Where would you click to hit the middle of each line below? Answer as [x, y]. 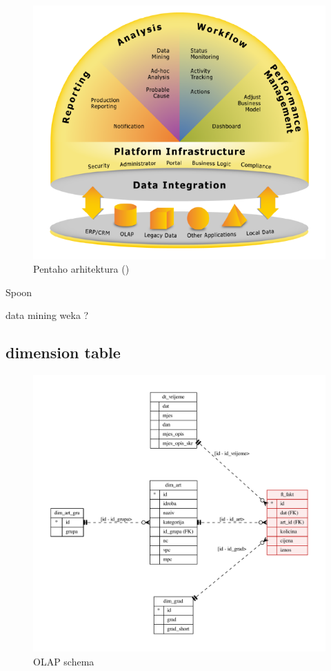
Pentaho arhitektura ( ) [81, 269]
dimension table [63, 352]
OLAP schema [64, 661]
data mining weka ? [47, 315]
